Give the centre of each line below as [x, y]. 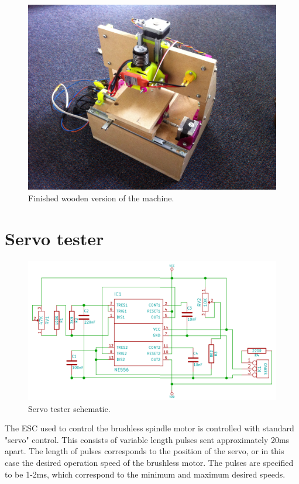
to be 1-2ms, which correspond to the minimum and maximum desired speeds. [145, 474]
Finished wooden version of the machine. [101, 198]
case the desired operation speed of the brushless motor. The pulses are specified [149, 462]
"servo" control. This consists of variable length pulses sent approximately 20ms [147, 439]
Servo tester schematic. [69, 408]
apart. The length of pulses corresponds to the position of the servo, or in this [145, 451]
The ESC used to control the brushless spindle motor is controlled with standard [149, 428]
